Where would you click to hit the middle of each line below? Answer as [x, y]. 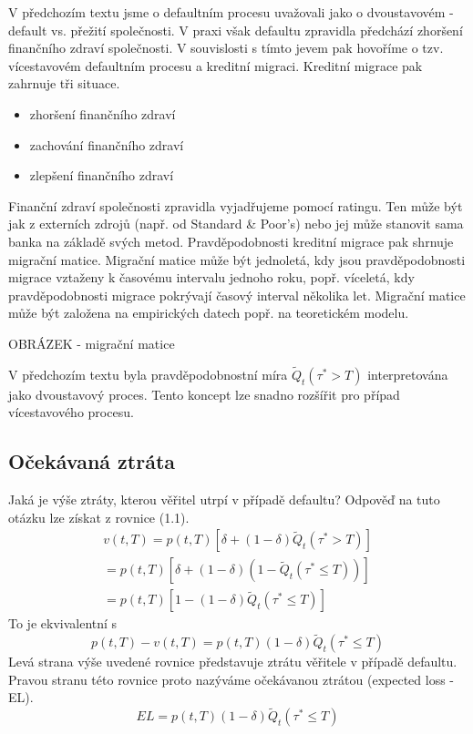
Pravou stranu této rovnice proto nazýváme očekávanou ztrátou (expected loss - [231, 679]
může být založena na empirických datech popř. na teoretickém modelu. [209, 313]
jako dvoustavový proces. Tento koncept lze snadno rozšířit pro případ [204, 394]
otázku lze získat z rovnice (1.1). [99, 517]
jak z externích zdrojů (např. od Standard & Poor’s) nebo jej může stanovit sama [236, 224]
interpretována [408, 374]
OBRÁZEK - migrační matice [92, 343]
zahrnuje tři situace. [64, 83]
